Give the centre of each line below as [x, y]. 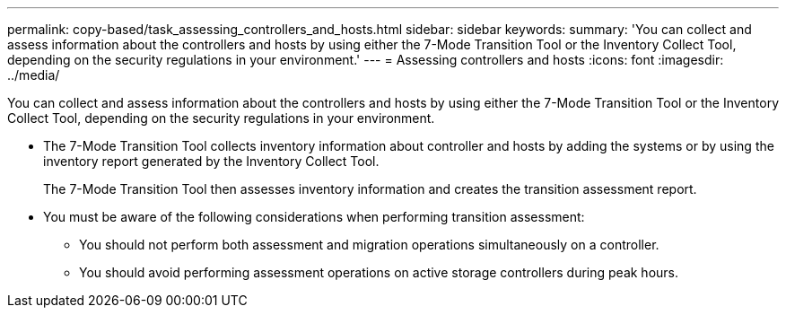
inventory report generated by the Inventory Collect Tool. [211, 161]
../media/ [34, 75]
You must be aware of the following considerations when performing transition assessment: [314, 217]
